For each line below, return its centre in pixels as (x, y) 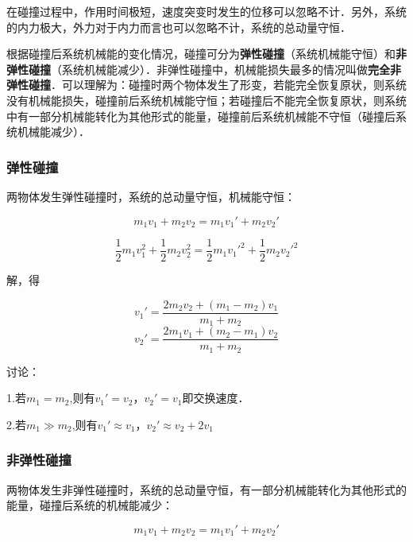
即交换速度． (216, 398)
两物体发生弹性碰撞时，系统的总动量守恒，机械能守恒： (151, 196)
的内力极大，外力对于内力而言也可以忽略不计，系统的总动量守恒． (179, 27)
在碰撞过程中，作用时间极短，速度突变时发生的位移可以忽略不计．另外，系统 (206, 11)
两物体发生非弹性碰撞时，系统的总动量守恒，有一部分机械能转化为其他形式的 (206, 489)
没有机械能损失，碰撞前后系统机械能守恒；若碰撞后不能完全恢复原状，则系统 (206, 100)
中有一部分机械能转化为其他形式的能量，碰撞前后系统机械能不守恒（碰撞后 (201, 116)
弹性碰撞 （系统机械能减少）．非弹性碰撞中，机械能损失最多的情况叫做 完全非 (204, 69)
